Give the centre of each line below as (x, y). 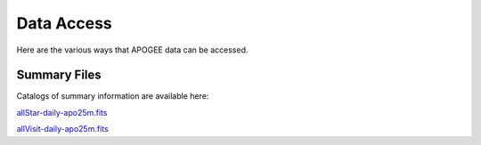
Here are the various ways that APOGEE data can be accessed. (132, 50)
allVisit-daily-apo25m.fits (62, 129)
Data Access (65, 23)
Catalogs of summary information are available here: (113, 96)
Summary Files (59, 75)
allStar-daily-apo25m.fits (62, 112)
